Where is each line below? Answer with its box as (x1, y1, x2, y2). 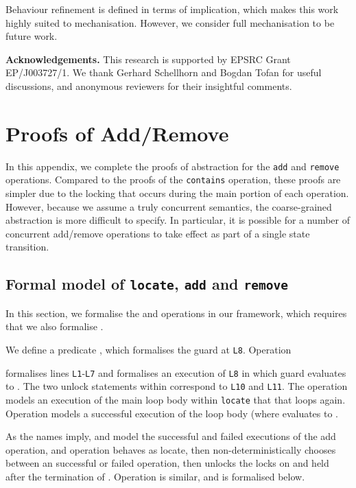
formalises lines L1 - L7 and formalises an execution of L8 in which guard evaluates (5, 365, 346, 380)
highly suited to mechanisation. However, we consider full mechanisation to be (5, 15, 335, 30)
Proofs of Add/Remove (5, 119, 229, 147)
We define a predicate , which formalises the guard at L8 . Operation (5, 342, 292, 356)
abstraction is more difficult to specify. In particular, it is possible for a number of (5, 213, 350, 227)
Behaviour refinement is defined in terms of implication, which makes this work (5, 2, 339, 16)
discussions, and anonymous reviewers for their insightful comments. (5, 78, 292, 93)
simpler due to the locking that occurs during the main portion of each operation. (5, 186, 349, 200)
